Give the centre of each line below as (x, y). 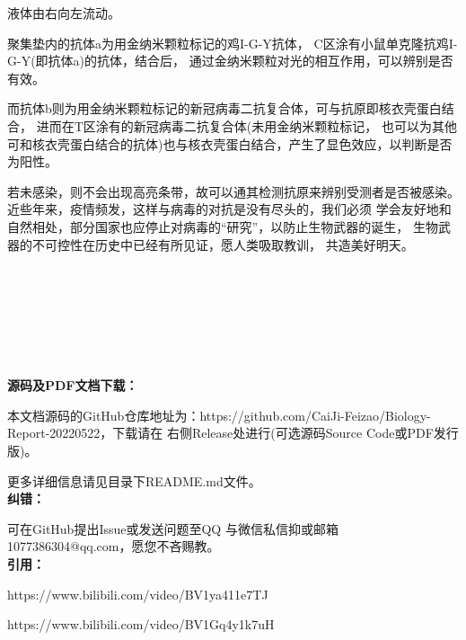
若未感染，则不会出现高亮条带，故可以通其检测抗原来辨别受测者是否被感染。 (233, 191)
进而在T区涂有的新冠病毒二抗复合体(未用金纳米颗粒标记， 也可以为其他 (246, 125)
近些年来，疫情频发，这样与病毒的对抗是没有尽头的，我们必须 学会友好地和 (229, 209)
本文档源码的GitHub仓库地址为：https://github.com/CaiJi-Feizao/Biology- (219, 415)
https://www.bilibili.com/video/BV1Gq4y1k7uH (141, 624)
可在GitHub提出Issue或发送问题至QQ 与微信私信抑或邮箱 (173, 528)
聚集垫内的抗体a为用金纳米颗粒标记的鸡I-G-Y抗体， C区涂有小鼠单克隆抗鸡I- (233, 43)
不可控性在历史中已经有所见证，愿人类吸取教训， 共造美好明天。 (223, 244)
